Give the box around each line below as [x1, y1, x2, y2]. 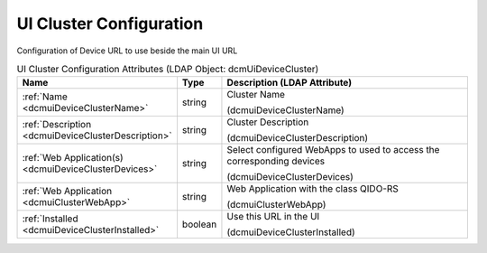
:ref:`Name [22, 90, 68, 103]
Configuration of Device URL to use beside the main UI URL [16, 45, 238, 56]
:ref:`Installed [22, 212, 78, 225]
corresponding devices [226, 155, 326, 167]
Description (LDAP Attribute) [226, 77, 352, 89]
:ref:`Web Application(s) [22, 152, 124, 164]
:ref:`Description [22, 118, 92, 131]
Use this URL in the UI [226, 211, 320, 223]
